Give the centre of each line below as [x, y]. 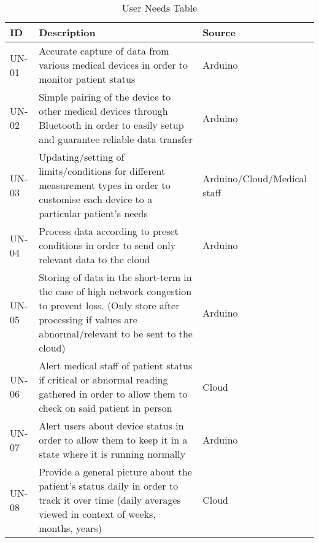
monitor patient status [87, 79]
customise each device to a [96, 199]
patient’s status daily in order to [109, 486]
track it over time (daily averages [110, 500]
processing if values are [88, 319]
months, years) [71, 528]
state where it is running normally [112, 454]
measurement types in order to [105, 185]
